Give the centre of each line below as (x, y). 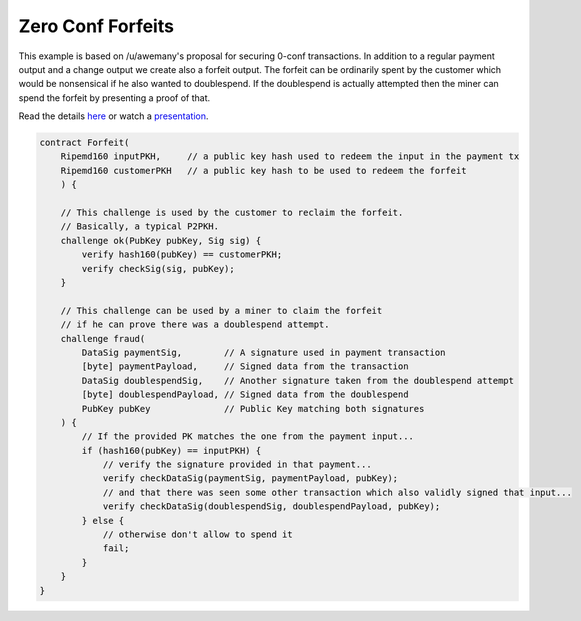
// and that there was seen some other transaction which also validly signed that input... (337, 492)
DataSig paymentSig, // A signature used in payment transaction (263, 352)
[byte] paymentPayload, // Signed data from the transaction (245, 366)
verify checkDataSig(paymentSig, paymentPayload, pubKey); (250, 478)
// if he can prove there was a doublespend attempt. (195, 324)
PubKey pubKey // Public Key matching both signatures (253, 408)
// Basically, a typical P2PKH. (140, 226)
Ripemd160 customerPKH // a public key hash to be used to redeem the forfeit (263, 170)
